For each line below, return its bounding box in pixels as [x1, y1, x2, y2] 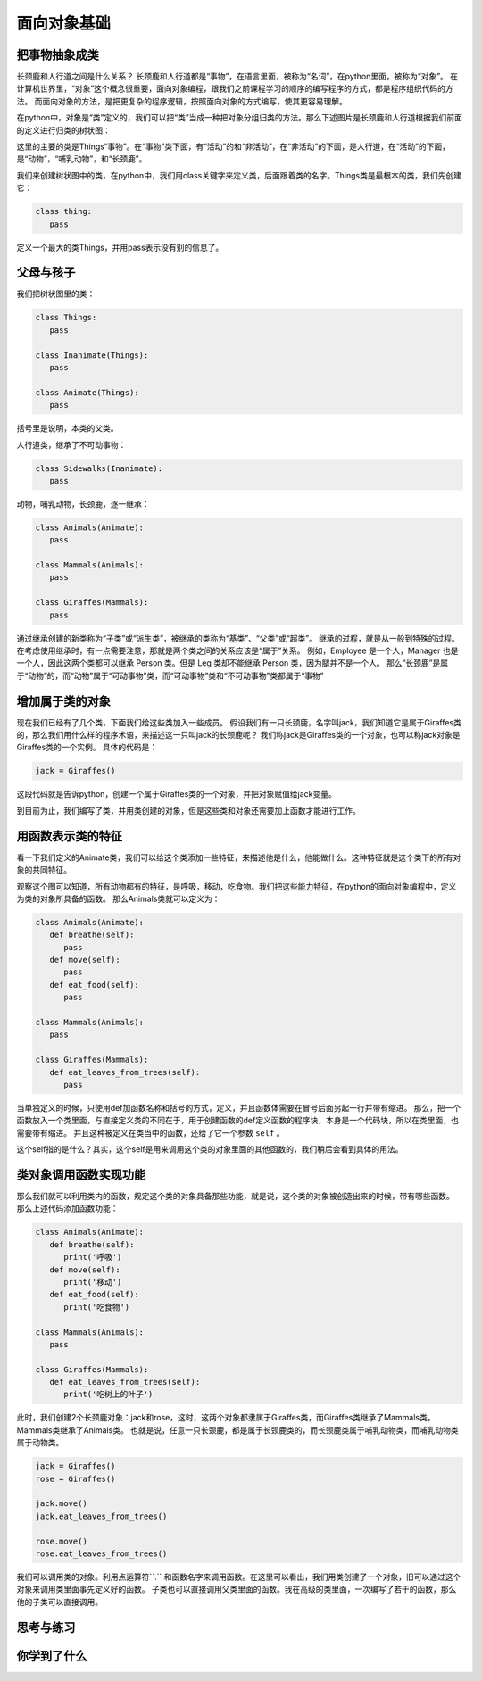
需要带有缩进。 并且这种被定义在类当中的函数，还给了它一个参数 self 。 [16, 1127, 285, 1138]
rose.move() [35, 1536, 88, 1546]
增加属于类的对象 [16, 693, 111, 708]
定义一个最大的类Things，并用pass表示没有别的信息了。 [16, 242, 224, 253]
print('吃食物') [63, 1302, 130, 1312]
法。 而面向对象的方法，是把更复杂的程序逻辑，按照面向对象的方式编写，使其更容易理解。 [16, 95, 347, 106]
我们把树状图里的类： [16, 288, 96, 299]
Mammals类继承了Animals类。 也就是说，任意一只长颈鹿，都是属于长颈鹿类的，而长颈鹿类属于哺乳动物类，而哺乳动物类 [16, 1424, 459, 1436]
